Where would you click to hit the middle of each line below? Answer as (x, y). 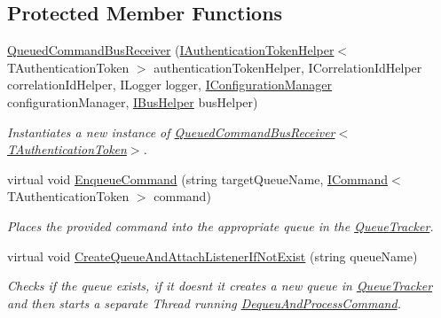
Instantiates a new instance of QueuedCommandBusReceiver (171, 132)
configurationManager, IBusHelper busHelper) (133, 101)
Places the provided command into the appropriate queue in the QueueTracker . (220, 225)
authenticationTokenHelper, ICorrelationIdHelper (288, 67)
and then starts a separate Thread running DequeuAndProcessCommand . (204, 302)
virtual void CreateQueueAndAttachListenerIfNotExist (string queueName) (213, 256)
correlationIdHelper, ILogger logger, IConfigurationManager (170, 85)
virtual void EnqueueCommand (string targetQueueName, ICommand (198, 178)
